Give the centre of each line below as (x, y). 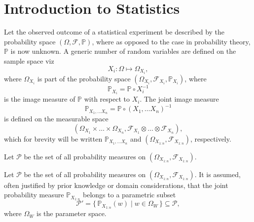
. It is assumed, (218, 174)
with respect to (107, 99)
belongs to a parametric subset (129, 195)
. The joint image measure (179, 99)
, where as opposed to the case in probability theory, (171, 41)
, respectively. (211, 138)
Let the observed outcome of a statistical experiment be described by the (114, 32)
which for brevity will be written (53, 138)
